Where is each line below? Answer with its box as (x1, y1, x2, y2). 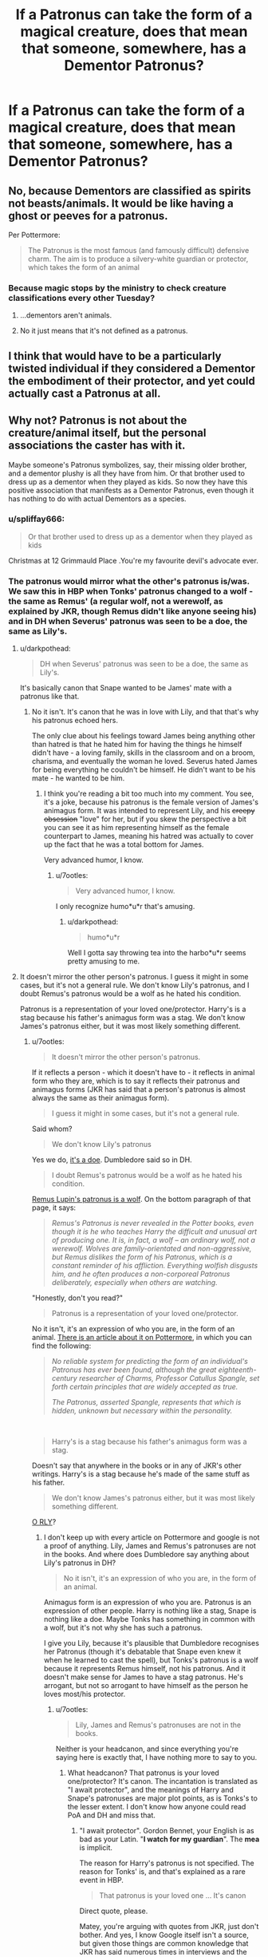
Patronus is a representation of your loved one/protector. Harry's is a (19, 1004, 246, 1014)
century (51, 1374, 77, 1383)
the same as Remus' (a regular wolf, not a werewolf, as (8, 595, 223, 607)
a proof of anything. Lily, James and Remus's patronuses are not (43, 1541, 257, 1551)
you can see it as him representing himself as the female (43, 823, 230, 832)
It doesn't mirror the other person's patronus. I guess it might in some (19, 972, 249, 982)
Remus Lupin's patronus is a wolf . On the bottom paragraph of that (31, 1195, 251, 1204)
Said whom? (31, 1124, 73, 1134)
